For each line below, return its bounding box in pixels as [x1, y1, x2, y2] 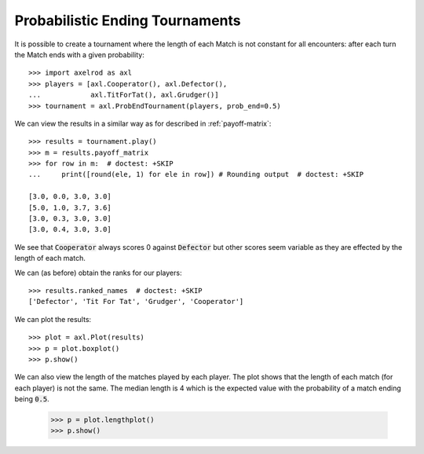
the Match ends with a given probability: [14, 49, 144, 59]
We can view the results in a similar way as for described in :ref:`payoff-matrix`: [14, 119, 272, 128]
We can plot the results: [14, 314, 92, 324]
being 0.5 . [14, 394, 50, 404]
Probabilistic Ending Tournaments [14, 12, 241, 29]
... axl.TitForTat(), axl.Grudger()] [28, 90, 219, 100]
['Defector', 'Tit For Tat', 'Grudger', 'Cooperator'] [28, 297, 244, 306]
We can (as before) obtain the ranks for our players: [14, 268, 182, 277]
